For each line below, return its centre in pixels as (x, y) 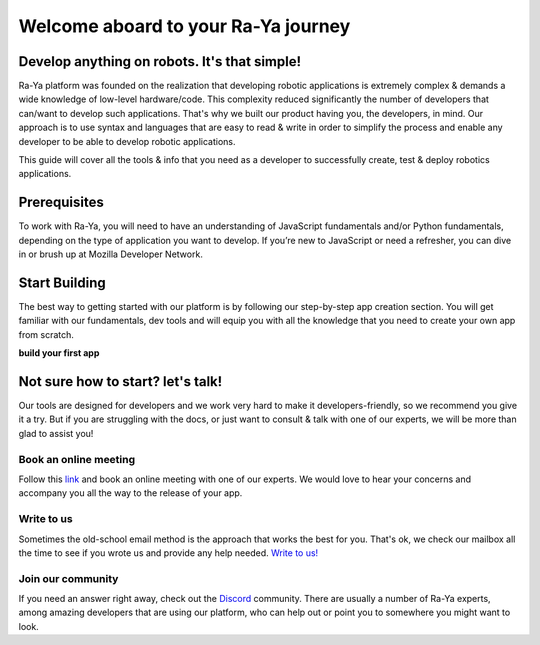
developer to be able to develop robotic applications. (127, 141)
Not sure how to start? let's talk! (120, 381)
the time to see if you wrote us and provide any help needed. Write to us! (168, 552)
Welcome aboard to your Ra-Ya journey (184, 26)
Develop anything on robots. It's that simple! (160, 61)
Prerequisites (61, 202)
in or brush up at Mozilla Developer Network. (111, 254)
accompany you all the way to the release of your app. (130, 493)
